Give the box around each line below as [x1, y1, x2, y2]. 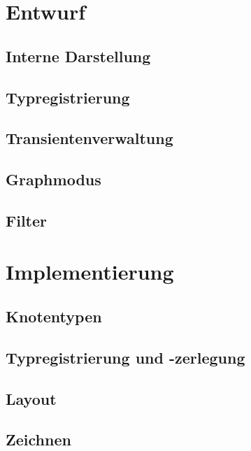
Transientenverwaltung [6, 127, 173, 149]
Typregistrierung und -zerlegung [6, 346, 245, 368]
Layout [6, 387, 57, 409]
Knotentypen [6, 306, 102, 327]
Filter [6, 209, 48, 231]
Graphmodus [6, 169, 101, 190]
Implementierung [6, 257, 174, 286]
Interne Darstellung [6, 45, 151, 66]
